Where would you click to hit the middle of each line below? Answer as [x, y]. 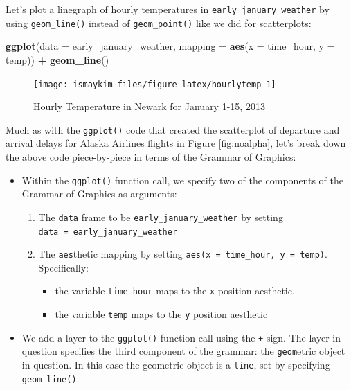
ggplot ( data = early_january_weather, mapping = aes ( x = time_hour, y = [170, 46]
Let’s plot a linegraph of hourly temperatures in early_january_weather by [168, 9]
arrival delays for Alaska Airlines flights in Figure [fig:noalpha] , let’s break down [176, 143]
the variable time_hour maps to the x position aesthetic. [175, 291]
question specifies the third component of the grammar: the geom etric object [183, 351]
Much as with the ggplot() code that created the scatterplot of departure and [173, 129]
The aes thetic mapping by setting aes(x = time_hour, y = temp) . [183, 254]
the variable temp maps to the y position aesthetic [161, 314]
